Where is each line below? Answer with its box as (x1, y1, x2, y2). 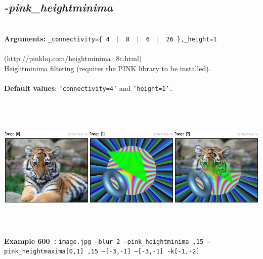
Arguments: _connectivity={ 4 (4, 33, 110, 43)
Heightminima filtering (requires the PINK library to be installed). (4, 63, 211, 73)
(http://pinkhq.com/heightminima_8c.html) (4, 53, 142, 64)
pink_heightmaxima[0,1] (4, 248, 84, 255)
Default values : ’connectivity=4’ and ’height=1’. (4, 82, 173, 93)
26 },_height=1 (166, 35, 217, 43)
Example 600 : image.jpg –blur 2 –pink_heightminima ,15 (4, 235, 204, 246)
